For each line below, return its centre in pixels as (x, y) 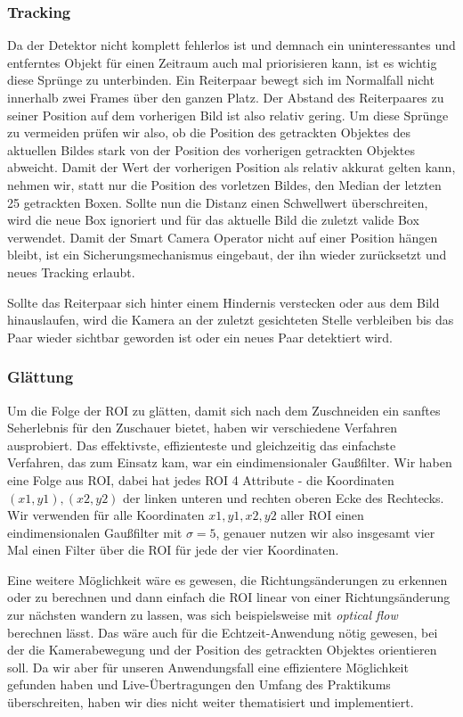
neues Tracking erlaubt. (71, 272)
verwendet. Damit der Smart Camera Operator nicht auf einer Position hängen (223, 237)
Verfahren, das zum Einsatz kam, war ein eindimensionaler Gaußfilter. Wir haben (230, 462)
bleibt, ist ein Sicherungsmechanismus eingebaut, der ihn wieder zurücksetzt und (227, 255)
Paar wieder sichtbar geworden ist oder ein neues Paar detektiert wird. (200, 337)
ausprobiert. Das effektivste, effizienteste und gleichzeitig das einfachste (202, 445)
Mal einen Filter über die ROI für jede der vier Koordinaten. (173, 550)
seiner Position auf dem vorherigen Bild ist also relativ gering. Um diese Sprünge (228, 115)
